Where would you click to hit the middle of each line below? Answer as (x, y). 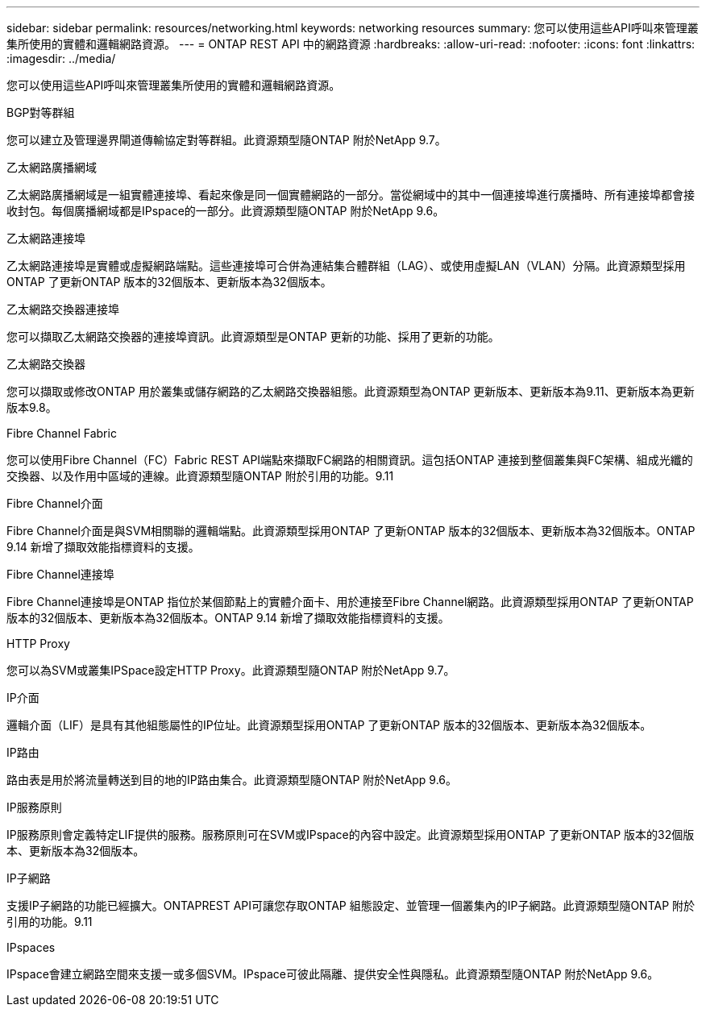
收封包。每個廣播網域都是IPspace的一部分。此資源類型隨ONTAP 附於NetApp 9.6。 (226, 211)
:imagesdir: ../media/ (61, 58)
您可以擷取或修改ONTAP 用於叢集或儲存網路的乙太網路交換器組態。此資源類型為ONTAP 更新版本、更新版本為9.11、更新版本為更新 (351, 391)
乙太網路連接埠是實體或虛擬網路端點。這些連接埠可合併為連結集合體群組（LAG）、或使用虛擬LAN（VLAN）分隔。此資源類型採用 (346, 266)
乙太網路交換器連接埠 (63, 309)
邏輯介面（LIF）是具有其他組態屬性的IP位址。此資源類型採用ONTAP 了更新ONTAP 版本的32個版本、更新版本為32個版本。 (329, 725)
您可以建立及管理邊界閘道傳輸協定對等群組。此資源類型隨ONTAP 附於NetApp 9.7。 (226, 140)
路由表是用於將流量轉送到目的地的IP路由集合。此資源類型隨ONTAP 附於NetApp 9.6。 (232, 780)
